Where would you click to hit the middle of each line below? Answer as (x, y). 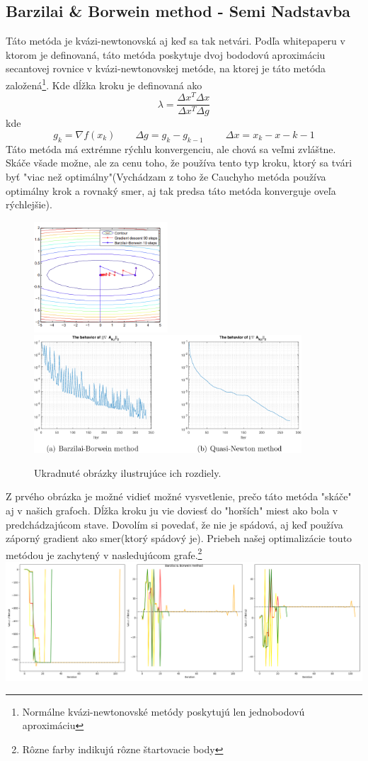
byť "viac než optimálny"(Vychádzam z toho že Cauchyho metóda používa (166, 176)
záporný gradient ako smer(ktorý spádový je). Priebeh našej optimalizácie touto (179, 538)
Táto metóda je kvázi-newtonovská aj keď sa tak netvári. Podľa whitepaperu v (176, 41)
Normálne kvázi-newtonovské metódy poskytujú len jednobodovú (163, 711)
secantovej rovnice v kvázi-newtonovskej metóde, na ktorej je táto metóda (166, 68)
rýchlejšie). (29, 204)
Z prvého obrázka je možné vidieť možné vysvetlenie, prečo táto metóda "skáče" (179, 496)
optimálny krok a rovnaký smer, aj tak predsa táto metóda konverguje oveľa (171, 190)
